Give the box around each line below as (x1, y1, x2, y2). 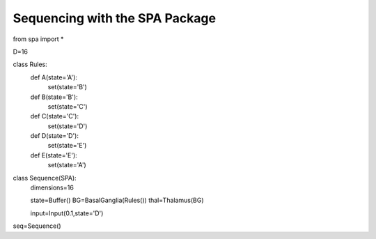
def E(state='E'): (30, 151, 78, 160)
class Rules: (13, 60, 48, 69)
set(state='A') (47, 161, 86, 169)
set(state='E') (47, 141, 87, 150)
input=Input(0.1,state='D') (30, 209, 104, 217)
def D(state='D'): (30, 132, 79, 140)
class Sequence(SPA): (13, 174, 77, 182)
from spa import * (13, 35, 64, 43)
